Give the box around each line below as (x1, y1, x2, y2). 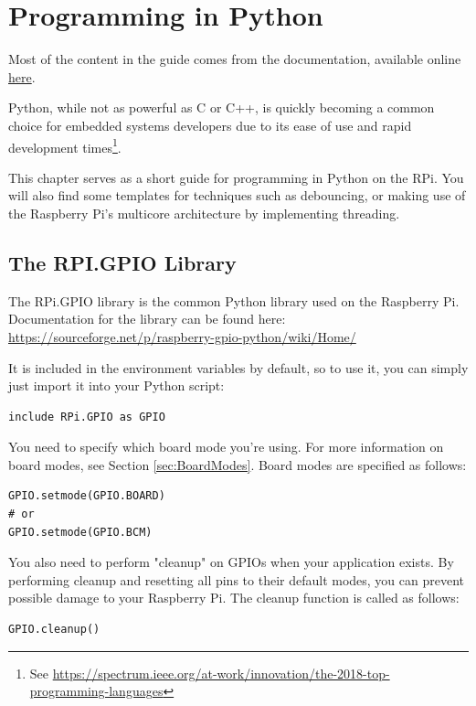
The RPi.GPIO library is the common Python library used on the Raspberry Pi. (8, 291, 460, 310)
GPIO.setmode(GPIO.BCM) (8, 525, 153, 539)
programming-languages (29, 681, 164, 701)
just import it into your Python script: (8, 376, 225, 395)
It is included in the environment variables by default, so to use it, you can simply (8, 358, 469, 377)
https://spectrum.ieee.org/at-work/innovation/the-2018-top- (52, 663, 390, 682)
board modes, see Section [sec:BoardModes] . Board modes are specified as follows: (8, 455, 467, 474)
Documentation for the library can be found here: (8, 309, 286, 328)
